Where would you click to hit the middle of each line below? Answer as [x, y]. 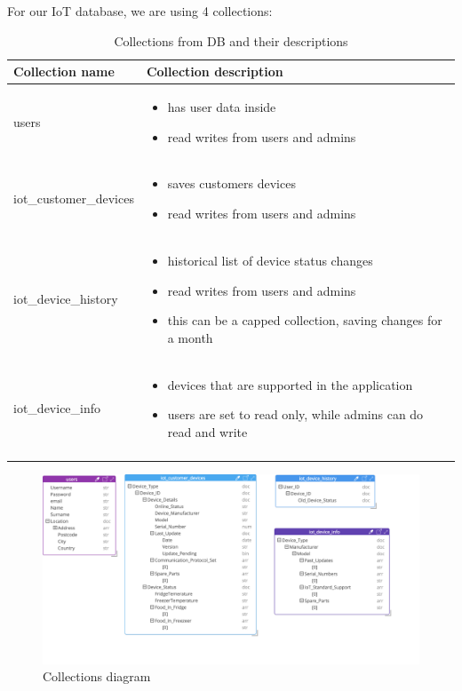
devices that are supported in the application [290, 384]
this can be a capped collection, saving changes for [305, 320]
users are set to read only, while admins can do [295, 414]
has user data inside [222, 107]
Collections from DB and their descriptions [231, 40]
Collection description [215, 71]
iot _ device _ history [66, 299]
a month [190, 337]
